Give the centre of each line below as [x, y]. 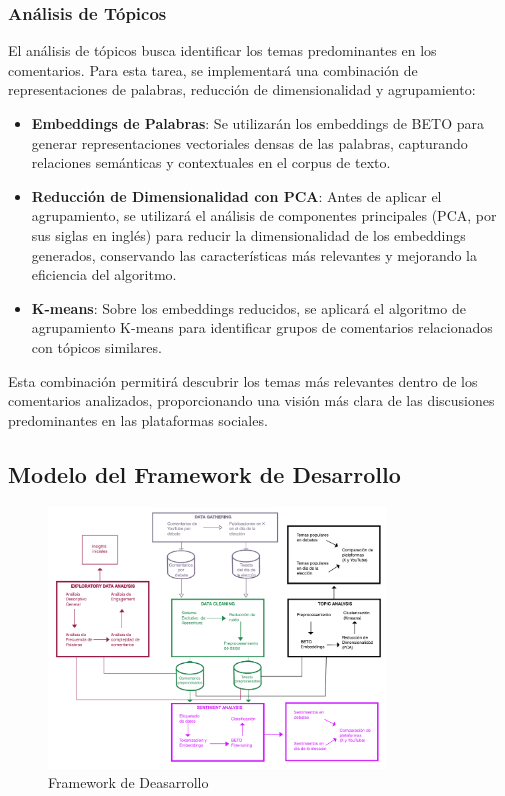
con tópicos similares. [96, 346]
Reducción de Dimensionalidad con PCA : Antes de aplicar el [236, 195]
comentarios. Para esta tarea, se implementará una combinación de [213, 69]
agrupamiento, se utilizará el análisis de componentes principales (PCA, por [264, 215]
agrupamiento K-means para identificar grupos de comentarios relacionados [262, 327]
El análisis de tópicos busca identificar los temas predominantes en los [222, 50]
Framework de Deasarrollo [128, 782]
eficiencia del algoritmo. [104, 274]
